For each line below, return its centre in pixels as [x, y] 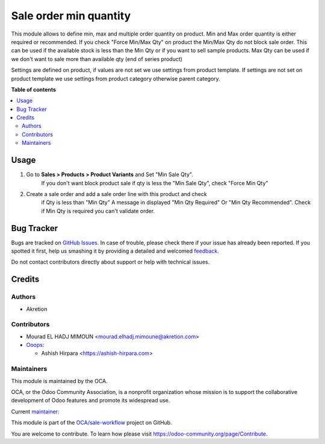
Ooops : [35, 345]
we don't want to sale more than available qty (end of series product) [97, 59]
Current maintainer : [35, 411]
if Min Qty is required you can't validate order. [98, 211]
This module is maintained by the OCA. [59, 381]
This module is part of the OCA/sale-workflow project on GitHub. [91, 423]
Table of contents [34, 89]
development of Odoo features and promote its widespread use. [91, 401]
